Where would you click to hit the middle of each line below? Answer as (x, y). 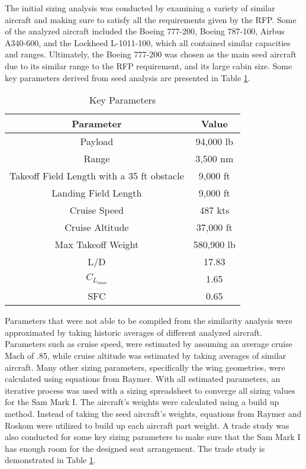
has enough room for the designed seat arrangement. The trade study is (135, 448)
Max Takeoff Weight (97, 245)
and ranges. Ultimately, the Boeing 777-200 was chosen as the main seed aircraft (151, 54)
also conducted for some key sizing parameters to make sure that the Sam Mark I (153, 437)
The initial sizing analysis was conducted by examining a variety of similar (140, 8)
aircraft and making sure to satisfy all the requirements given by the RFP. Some (151, 19)
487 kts (215, 210)
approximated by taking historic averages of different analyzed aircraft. (133, 332)
